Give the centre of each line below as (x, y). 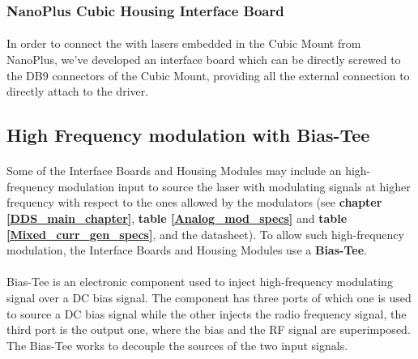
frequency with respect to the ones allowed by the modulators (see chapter (194, 202)
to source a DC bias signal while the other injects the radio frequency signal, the (207, 313)
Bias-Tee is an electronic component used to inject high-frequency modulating (200, 282)
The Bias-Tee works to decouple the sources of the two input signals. (177, 345)
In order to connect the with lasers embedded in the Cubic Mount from (184, 43)
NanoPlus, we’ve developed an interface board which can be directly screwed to (204, 60)
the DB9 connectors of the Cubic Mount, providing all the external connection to (208, 75)
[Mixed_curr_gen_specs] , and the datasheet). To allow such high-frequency (205, 234)
